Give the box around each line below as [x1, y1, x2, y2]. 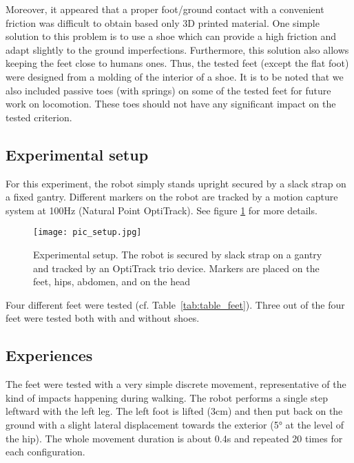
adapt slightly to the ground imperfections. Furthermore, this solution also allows [6, 42, 349, 56]
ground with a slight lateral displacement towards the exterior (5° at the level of [6, 417, 344, 431]
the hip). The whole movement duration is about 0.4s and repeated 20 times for [6, 431, 343, 445]
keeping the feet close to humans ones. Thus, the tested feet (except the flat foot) [6, 56, 349, 70]
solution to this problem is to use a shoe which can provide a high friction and [6, 29, 337, 43]
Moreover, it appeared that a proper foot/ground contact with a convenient [6, 2, 324, 16]
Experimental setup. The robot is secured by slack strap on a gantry [33, 247, 322, 261]
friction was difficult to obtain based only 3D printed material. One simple [6, 15, 320, 30]
